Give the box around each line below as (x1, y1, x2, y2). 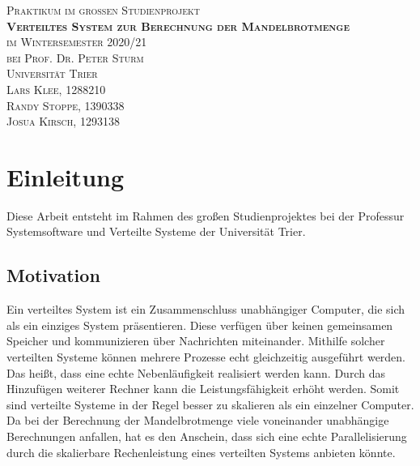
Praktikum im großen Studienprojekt (6, 2, 201, 18)
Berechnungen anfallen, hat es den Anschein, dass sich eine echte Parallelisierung (6, 428, 407, 445)
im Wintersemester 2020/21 (6, 33, 147, 50)
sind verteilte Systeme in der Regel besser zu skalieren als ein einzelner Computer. (6, 395, 414, 413)
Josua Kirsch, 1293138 (6, 113, 120, 130)
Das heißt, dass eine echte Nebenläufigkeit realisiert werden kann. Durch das (6, 364, 385, 381)
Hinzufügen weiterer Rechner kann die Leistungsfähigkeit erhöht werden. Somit (6, 380, 400, 397)
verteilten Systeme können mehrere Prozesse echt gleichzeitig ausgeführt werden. (6, 348, 406, 366)
